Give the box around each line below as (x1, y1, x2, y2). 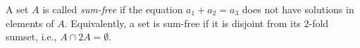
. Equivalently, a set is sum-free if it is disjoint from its (64, 15, 301, 30)
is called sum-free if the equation (42, 2, 183, 16)
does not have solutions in (242, 2, 354, 16)
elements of (6, 15, 54, 30)
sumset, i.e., (6, 29, 57, 44)
